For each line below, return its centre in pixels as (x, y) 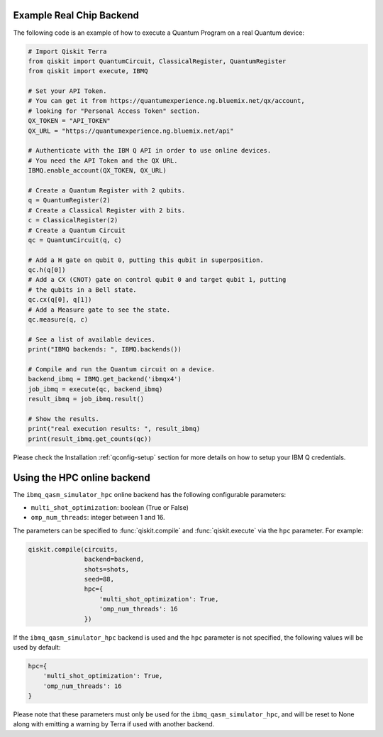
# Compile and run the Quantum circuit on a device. (122, 369)
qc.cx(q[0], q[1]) (60, 300)
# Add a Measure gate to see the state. (99, 310)
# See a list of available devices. (92, 339)
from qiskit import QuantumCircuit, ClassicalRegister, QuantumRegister (157, 61)
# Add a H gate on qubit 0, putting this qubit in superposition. (146, 260)
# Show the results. (63, 419)
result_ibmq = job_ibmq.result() (86, 399)
